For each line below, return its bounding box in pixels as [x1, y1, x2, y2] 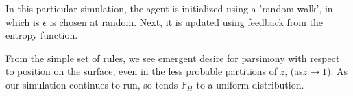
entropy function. [5, 28, 78, 42]
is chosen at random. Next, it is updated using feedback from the [49, 14, 324, 29]
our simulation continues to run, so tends [5, 77, 178, 91]
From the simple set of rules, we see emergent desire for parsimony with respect [5, 50, 340, 65]
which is [5, 14, 40, 29]
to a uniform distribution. [196, 77, 304, 91]
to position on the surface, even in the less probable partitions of [5, 64, 278, 78]
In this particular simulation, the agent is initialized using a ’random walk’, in [5, 1, 333, 15]
